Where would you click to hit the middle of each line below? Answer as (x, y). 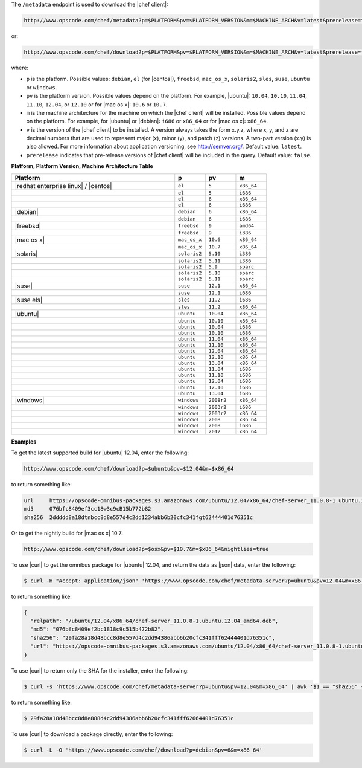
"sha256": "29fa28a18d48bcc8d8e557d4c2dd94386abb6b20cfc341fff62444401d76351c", (153, 638)
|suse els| (29, 300)
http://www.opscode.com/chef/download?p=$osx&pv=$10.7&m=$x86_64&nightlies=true (146, 549)
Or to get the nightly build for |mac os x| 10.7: (67, 533)
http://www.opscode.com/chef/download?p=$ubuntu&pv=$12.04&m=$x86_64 (129, 469)
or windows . (42, 87)
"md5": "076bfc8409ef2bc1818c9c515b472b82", (97, 629)
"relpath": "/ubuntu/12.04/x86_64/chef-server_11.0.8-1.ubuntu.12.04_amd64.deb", (154, 621)
